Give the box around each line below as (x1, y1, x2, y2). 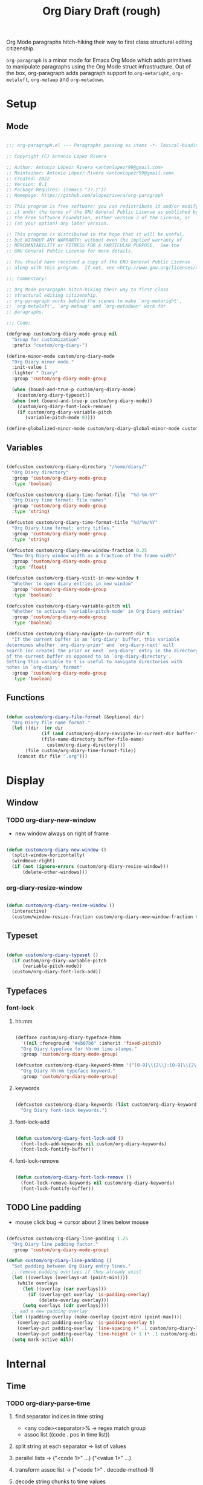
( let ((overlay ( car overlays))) (22, 1286, 107, 1292)
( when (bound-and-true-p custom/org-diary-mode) (11, 386, 137, 393)
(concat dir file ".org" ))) (17, 753, 88, 759)
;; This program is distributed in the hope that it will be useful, (6, 231, 185, 237)
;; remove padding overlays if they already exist (11, 1269, 142, 1275)
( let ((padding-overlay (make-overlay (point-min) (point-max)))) (11, 1314, 182, 1320)
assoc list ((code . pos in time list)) (24, 1431, 110, 1438)
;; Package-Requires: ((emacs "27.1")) (6, 187, 107, 193)
